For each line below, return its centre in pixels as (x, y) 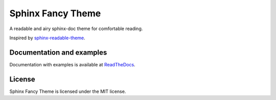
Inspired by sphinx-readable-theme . (47, 38)
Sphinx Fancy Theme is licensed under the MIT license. (68, 91)
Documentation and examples (58, 52)
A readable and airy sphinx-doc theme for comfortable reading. (76, 29)
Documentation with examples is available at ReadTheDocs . (72, 64)
